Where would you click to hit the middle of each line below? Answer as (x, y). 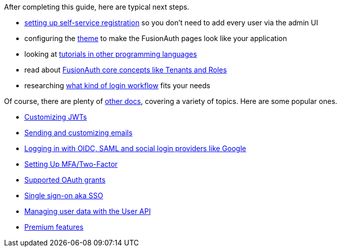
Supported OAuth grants (65, 180)
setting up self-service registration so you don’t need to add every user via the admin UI (171, 23)
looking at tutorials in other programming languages (111, 54)
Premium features (54, 227)
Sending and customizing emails (79, 133)
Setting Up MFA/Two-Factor (71, 164)
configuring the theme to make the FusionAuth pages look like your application (156, 38)
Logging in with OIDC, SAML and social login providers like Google (135, 148)
